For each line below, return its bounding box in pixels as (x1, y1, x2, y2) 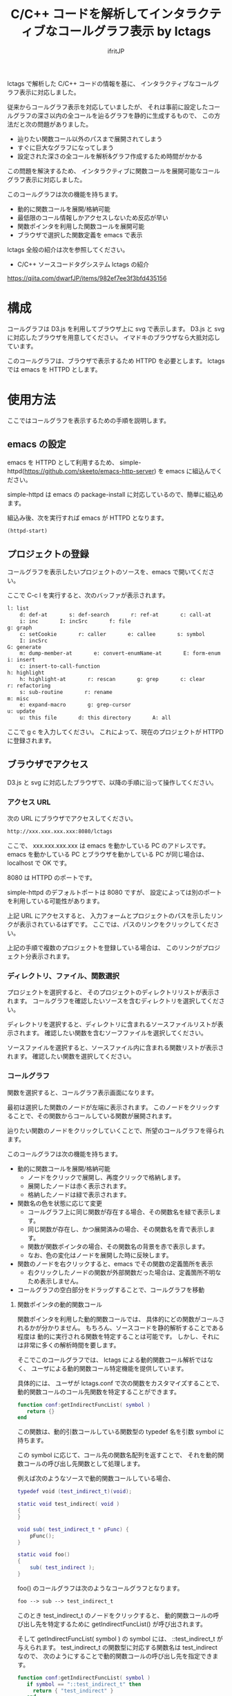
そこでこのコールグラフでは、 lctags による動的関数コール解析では (17, 1356, 208, 1364)
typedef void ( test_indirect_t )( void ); (17, 1488, 133, 1495)
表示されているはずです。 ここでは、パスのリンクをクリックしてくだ (19, 920, 214, 929)
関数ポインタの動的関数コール (17, 1300, 102, 1309)
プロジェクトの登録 (7, 548, 89, 560)
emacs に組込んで (165, 466, 217, 475)
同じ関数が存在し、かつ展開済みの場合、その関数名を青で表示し (27, 1225, 209, 1233)
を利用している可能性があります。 (7, 897, 104, 905)
